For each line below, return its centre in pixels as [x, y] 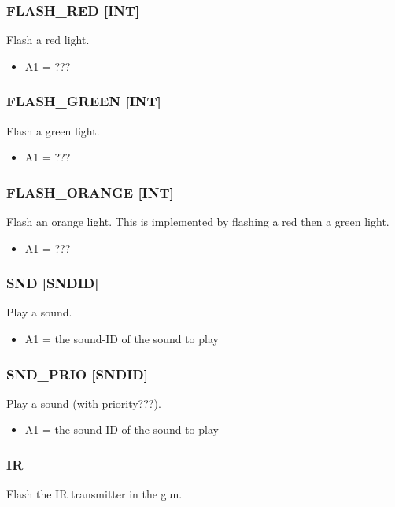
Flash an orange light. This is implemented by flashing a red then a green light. [198, 222]
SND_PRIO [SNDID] [77, 374]
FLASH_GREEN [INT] [84, 101]
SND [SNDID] [53, 283]
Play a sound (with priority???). [84, 403]
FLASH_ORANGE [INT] [90, 192]
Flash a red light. [48, 40]
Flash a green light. [53, 130]
